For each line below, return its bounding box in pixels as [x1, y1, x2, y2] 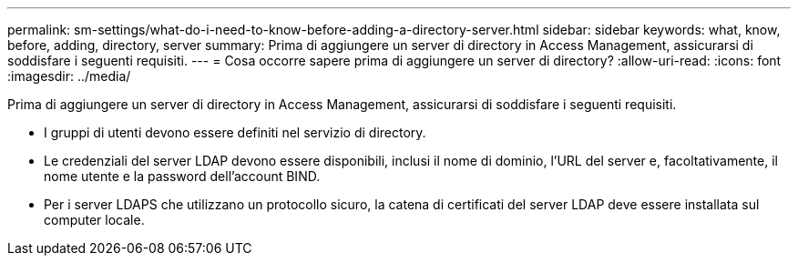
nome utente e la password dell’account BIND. [44, 168, 321, 184]
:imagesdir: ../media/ [7, 68, 131, 84]
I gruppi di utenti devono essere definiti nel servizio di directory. [44, 125, 426, 140]
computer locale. [44, 212, 145, 228]
